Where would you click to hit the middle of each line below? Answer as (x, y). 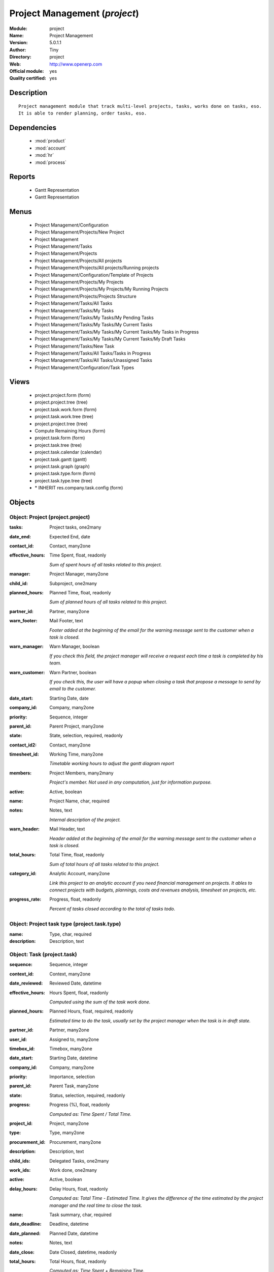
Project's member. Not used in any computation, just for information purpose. (131, 782)
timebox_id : (22, 1049)
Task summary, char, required (80, 1215)
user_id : (18, 1039)
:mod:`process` (51, 162)
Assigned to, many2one (74, 1039)
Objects (22, 502)
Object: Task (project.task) (43, 955)
